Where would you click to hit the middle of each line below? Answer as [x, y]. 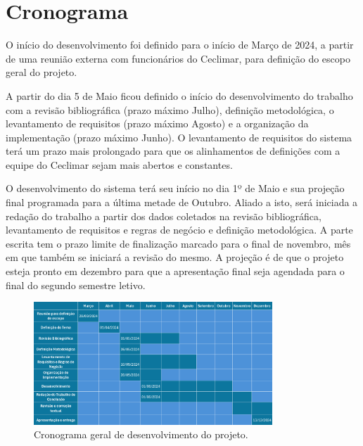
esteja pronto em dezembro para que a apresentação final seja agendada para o [175, 271]
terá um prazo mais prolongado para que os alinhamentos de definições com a [173, 151]
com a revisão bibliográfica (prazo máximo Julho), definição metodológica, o [170, 109]
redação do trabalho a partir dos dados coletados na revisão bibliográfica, [164, 216]
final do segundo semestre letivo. [76, 285]
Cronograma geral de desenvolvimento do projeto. [141, 434]
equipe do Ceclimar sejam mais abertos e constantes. [119, 164]
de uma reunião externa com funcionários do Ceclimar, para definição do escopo [178, 58]
